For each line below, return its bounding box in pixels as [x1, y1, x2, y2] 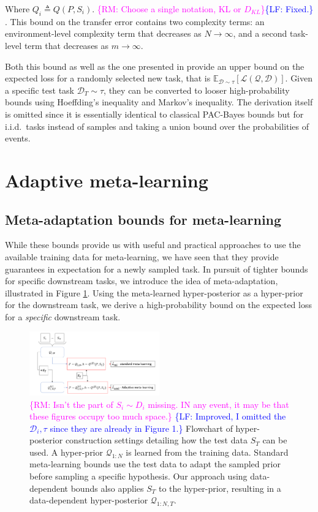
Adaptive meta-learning [5, 167, 208, 192]
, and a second [233, 27, 287, 40]
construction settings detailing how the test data [65, 434, 248, 446]
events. [5, 132, 31, 145]
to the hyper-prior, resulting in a [158, 481, 281, 494]
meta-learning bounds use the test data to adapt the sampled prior [29, 457, 281, 470]
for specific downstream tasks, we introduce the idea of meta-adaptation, [5, 274, 278, 287]
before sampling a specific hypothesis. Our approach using [29, 470, 248, 483]
